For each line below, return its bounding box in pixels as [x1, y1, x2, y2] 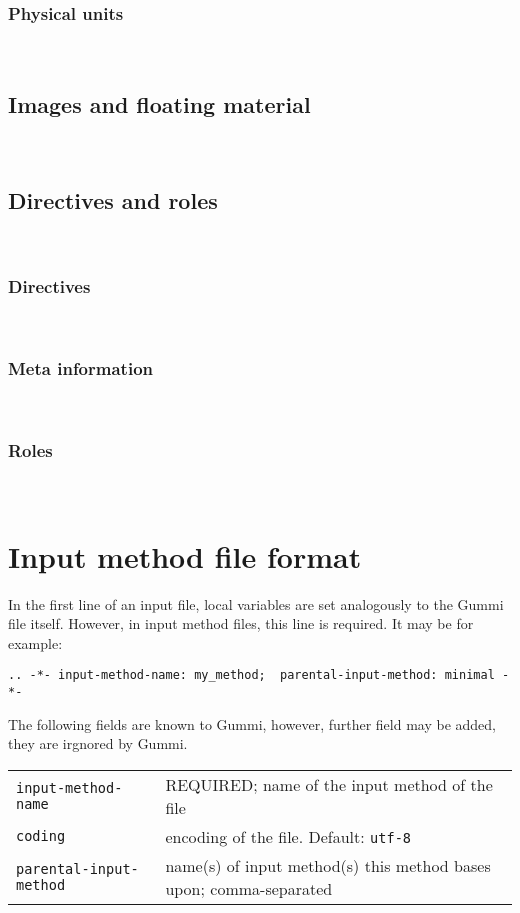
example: [8, 632, 63, 653]
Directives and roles [8, 184, 218, 215]
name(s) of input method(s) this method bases [165, 853, 491, 877]
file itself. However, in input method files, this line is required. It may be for [8, 613, 474, 634]
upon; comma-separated [165, 876, 333, 900]
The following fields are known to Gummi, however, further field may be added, [8, 713, 497, 734]
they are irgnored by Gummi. [8, 733, 188, 754]
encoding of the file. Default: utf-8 [165, 824, 411, 848]
